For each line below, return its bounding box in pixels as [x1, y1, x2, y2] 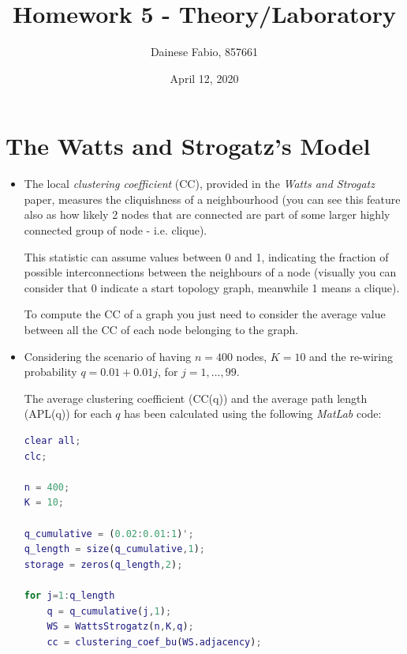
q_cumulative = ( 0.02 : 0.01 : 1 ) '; [24, 528, 194, 539]
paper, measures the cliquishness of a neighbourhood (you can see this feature [24, 190, 401, 207]
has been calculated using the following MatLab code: [124, 405, 382, 422]
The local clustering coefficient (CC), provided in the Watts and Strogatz [24, 175, 375, 192]
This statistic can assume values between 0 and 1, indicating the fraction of [24, 248, 389, 265]
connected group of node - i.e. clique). [24, 222, 207, 239]
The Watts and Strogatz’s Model [6, 130, 371, 162]
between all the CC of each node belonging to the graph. [24, 321, 299, 337]
